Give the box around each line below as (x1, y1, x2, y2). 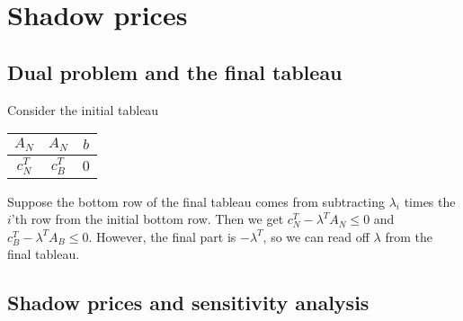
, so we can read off (263, 227, 370, 245)
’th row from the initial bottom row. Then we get (11, 210, 284, 228)
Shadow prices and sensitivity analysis (7, 289, 370, 317)
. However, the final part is (88, 227, 236, 245)
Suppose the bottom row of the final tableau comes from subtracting (7, 192, 385, 210)
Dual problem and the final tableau (7, 58, 343, 85)
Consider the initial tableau (7, 100, 159, 119)
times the (404, 192, 456, 210)
